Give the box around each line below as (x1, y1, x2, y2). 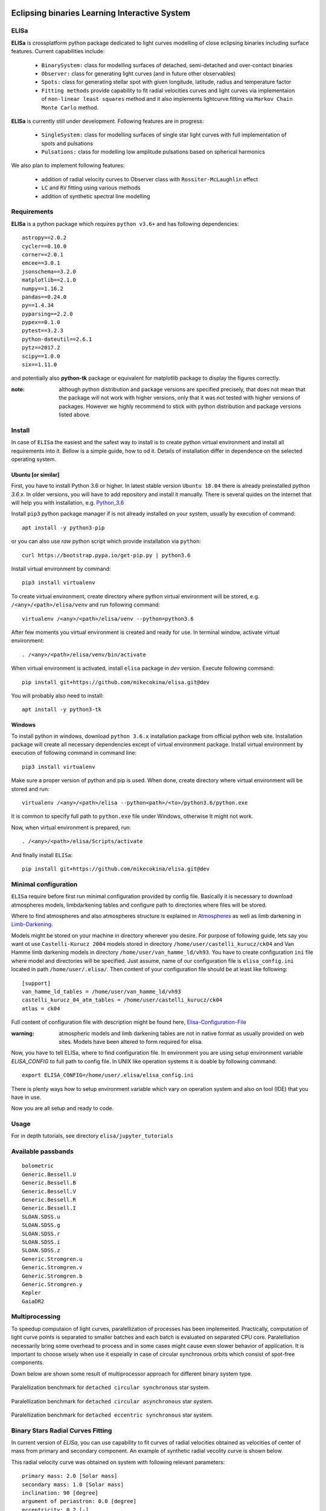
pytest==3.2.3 (22, 327, 63, 334)
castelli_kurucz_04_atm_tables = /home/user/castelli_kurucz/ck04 (22, 997, 223, 1003)
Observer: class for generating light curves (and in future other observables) (41, 70, 235, 77)
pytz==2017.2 (22, 345, 60, 351)
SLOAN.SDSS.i (22, 1238, 60, 1245)
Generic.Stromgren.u (22, 1255, 83, 1263)
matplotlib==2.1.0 (22, 277, 77, 283)
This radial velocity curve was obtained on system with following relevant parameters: (11, 1458, 225, 1466)
